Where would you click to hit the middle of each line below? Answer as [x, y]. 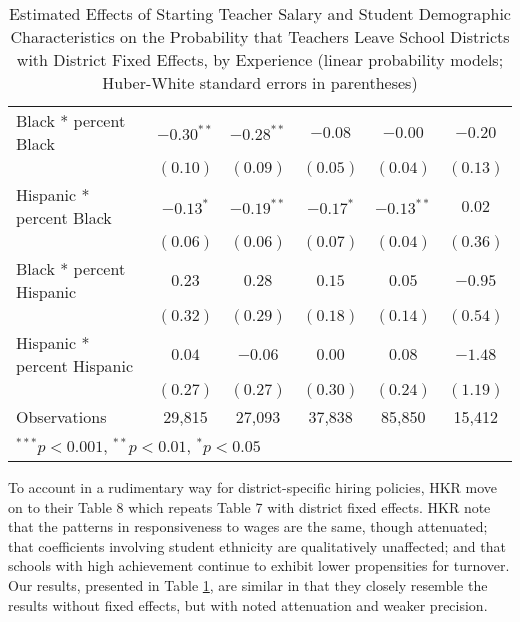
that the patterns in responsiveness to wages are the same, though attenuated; [248, 526]
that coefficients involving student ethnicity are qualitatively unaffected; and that [257, 545]
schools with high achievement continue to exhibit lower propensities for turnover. [259, 565]
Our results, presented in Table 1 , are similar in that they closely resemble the [248, 584]
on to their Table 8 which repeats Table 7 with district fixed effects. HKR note [249, 506]
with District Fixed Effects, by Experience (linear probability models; [260, 59]
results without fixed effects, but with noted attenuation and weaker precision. [248, 604]
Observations [61, 416]
